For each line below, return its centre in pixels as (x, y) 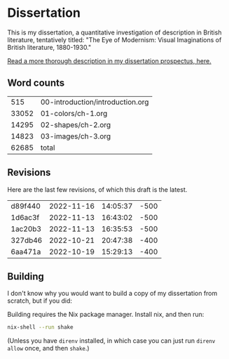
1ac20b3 (26, 228)
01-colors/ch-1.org (74, 113)
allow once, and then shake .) (48, 348)
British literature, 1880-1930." (49, 47)
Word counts (36, 83)
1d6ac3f (25, 217)
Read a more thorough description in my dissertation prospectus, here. (109, 60)
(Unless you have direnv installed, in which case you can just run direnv (111, 341)
